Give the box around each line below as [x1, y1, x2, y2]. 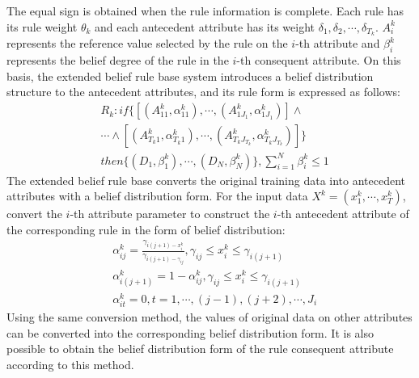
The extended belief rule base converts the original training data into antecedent [6, 171, 406, 188]
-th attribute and [295, 35, 380, 52]
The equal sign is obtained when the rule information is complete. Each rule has [6, 2, 404, 19]
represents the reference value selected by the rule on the [6, 35, 288, 52]
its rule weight [6, 18, 78, 35]
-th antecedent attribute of [277, 205, 409, 222]
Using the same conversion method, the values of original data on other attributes [6, 309, 413, 325]
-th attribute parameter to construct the [70, 205, 270, 222]
